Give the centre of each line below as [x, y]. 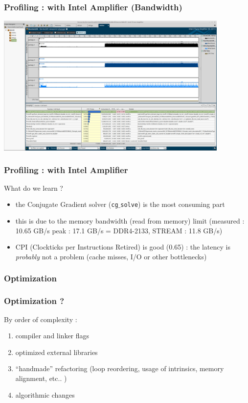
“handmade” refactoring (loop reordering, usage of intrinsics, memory [120, 368]
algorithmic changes [45, 394]
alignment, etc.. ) [41, 378]
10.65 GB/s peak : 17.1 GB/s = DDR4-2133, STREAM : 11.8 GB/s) [119, 230]
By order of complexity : [41, 319]
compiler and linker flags [52, 336]
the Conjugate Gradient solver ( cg [67, 204]
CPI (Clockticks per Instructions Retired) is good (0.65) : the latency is [123, 247]
